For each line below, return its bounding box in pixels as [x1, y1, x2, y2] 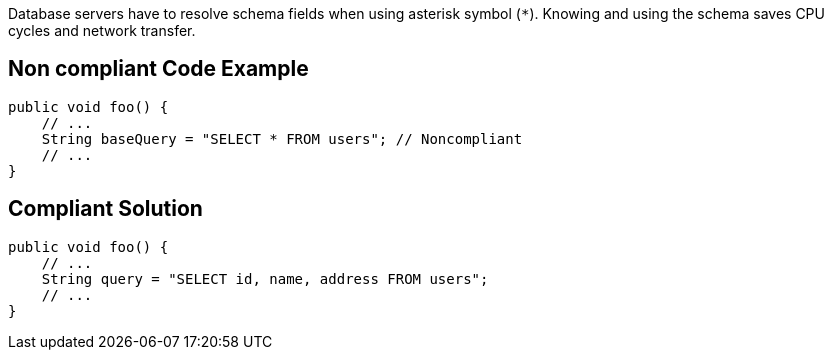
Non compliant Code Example [8, 56, 309, 82]
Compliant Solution [8, 196, 203, 222]
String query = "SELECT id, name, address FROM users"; [41, 270, 489, 287]
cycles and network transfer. [8, 22, 196, 39]
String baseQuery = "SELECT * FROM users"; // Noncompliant [41, 130, 523, 147]
